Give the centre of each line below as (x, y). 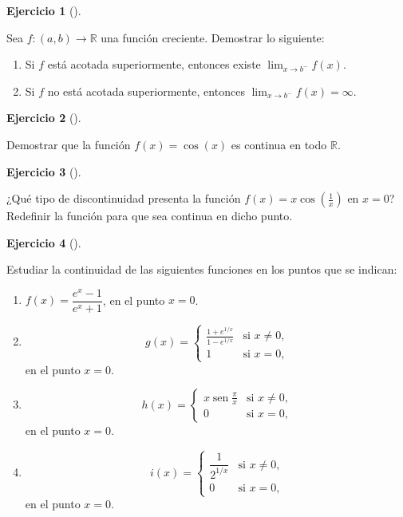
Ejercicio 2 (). (44, 118)
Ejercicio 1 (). (44, 10)
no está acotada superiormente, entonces (146, 91)
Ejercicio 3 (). (44, 171)
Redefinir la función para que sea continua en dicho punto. (150, 216)
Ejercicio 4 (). (44, 242)
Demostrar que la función (69, 144)
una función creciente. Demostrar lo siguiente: (213, 37)
